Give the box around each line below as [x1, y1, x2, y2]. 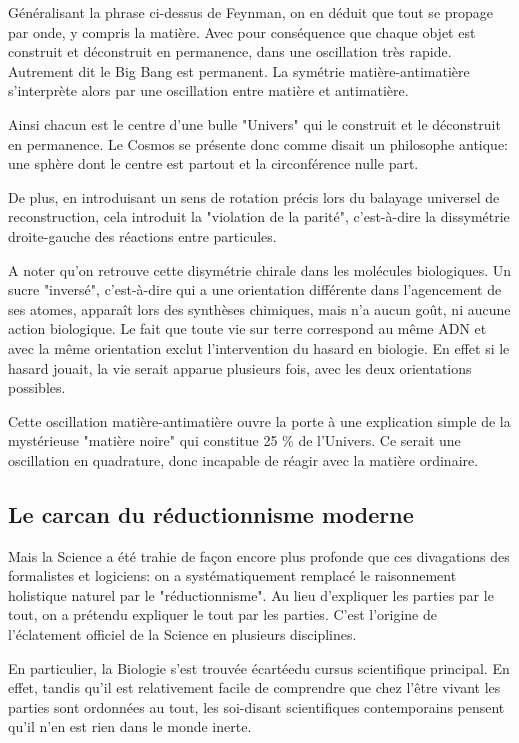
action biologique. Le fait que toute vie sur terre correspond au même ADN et [8, 318, 487, 339]
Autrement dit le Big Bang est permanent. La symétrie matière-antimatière [8, 60, 470, 81]
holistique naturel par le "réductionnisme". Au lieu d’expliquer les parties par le [8, 584, 494, 605]
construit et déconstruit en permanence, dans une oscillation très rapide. [8, 41, 452, 62]
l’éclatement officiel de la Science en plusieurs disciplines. [8, 624, 357, 645]
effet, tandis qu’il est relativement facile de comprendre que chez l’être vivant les [8, 677, 501, 698]
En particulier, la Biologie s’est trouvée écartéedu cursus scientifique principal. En [8, 657, 510, 678]
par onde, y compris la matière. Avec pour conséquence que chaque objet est [8, 21, 476, 42]
